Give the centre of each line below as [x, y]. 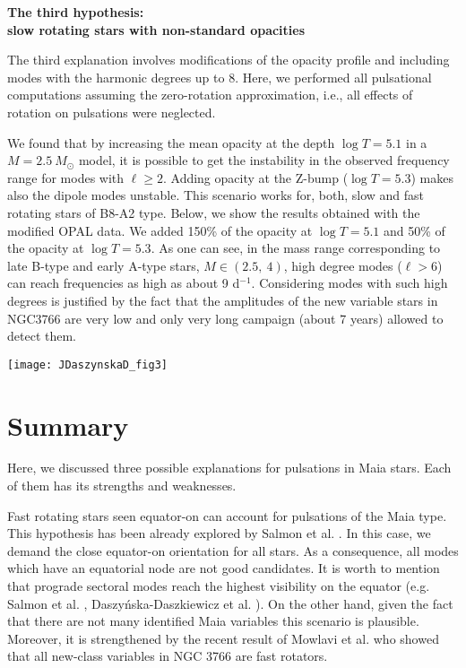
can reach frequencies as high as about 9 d [124, 283]
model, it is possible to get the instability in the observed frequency [264, 160]
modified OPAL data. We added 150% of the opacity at [160, 230]
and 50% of [414, 230]
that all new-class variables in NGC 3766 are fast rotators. [168, 656]
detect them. [42, 336]
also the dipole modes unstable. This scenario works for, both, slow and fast [216, 195]
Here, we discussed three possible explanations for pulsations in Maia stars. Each [229, 468]
